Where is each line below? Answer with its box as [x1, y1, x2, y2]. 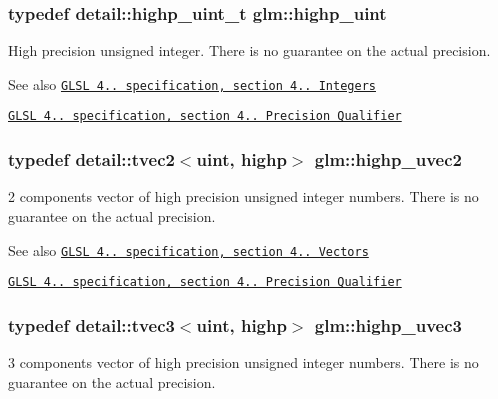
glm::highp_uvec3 [314, 312, 462, 337]
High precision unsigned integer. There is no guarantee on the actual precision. [8, 40, 491, 61]
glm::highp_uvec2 [314, 147, 462, 172]
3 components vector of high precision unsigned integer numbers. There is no [8, 352, 479, 373]
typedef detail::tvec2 [8, 147, 175, 172]
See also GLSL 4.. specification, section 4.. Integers [8, 73, 376, 94]
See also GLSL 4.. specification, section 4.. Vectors [8, 239, 369, 260]
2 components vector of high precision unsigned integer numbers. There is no [8, 186, 479, 207]
